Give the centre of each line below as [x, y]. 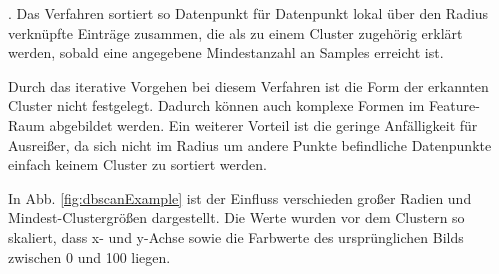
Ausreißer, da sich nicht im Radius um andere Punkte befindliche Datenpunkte [250, 144]
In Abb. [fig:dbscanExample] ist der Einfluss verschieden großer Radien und [240, 197]
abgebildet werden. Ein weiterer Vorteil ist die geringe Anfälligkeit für [263, 124]
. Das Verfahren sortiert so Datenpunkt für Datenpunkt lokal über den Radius [248, 13]
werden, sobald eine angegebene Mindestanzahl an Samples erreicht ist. [226, 52]
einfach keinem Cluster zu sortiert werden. [137, 164]
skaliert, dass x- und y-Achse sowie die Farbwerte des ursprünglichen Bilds [236, 236]
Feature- [454, 105]
